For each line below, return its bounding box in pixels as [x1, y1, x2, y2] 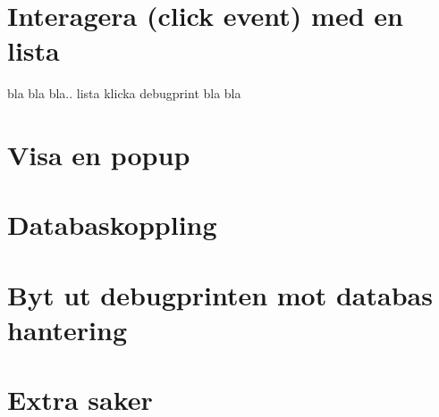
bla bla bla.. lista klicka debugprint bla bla [7, 84, 241, 103]
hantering [7, 312, 128, 348]
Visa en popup [7, 137, 190, 173]
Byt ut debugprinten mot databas [7, 276, 433, 313]
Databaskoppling [7, 206, 217, 243]
